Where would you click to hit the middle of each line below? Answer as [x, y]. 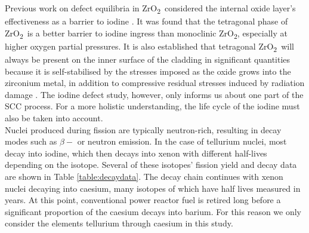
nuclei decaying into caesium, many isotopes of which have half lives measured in [153, 188]
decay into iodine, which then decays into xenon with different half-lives [136, 153]
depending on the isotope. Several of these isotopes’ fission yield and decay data [151, 165]
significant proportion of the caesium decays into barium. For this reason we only [153, 211]
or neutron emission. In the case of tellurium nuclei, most [182, 141]
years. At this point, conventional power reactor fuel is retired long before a [143, 200]
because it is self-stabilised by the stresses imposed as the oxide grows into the [148, 71]
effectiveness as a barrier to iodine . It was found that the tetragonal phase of [146, 21]
